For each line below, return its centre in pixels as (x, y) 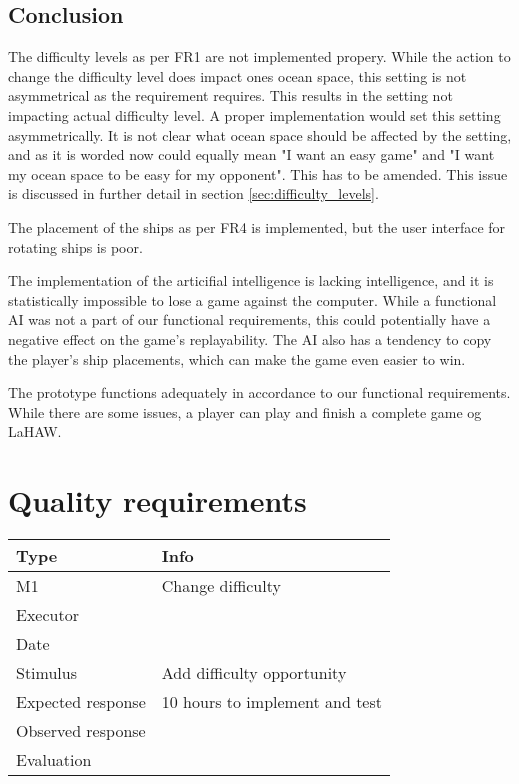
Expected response (81, 702)
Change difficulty (221, 586)
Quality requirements (157, 500)
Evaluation (54, 760)
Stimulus (46, 673)
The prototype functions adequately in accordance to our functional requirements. (259, 392)
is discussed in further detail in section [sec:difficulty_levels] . (193, 193)
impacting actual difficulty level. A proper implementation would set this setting (254, 114)
